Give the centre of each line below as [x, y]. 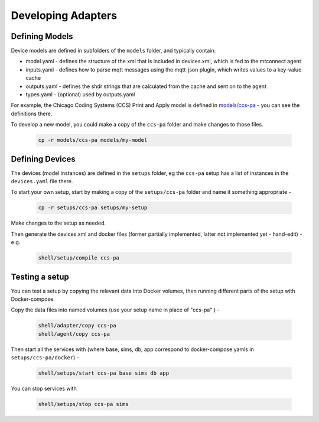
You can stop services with [44, 389]
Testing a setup [40, 277]
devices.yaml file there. [42, 181]
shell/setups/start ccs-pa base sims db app [104, 373]
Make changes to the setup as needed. [58, 223]
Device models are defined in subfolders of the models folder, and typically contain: [113, 51]
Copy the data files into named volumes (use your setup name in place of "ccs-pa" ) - [115, 310]
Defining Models [42, 36]
